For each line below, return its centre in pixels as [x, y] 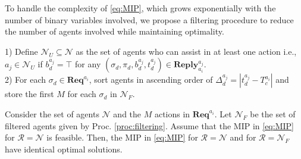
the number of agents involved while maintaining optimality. [115, 31]
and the [127, 113]
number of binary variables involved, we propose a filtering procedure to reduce [149, 19]
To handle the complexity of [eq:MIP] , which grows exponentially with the [140, 8]
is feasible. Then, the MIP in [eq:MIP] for [122, 137]
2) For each [26, 79]
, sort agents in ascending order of [151, 79]
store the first [29, 94]
